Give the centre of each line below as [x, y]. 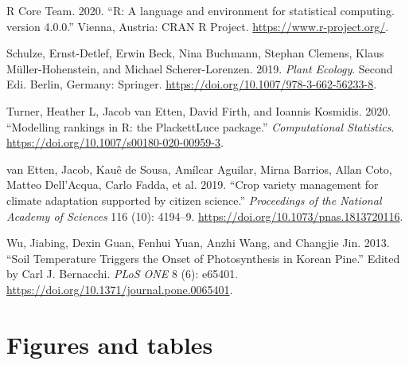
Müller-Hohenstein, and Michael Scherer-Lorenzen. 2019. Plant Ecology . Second [200, 68]
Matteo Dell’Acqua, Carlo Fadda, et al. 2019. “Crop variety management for [193, 184]
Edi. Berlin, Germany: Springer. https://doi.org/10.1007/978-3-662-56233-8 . [192, 84]
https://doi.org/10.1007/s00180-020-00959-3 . [115, 142]
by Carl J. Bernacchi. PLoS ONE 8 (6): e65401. [123, 274]
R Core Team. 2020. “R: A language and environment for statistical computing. [201, 10]
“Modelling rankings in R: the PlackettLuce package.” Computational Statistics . [201, 126]
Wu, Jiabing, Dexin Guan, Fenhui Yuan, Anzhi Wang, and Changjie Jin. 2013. [198, 243]
